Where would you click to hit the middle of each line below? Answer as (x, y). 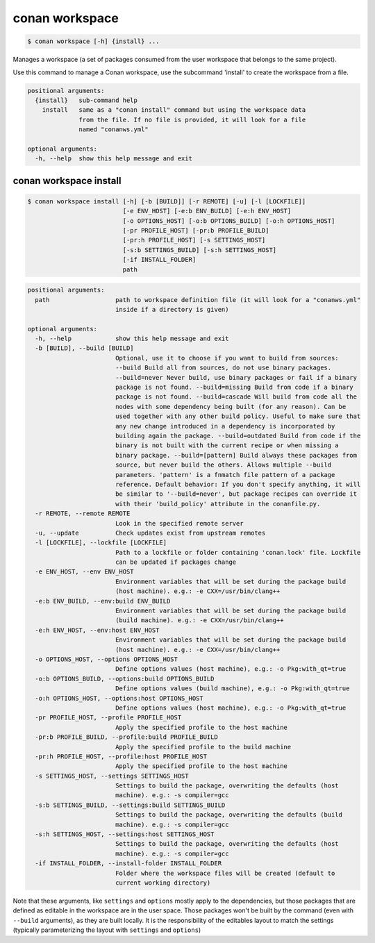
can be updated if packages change (176, 562)
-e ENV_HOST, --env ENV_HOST (85, 572)
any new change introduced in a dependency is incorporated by (225, 426)
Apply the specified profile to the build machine (203, 747)
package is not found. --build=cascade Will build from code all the (236, 397)
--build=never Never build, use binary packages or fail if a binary (236, 377)
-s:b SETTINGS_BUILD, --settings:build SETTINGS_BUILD (130, 805)
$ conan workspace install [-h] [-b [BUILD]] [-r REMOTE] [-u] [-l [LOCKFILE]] (167, 201)
